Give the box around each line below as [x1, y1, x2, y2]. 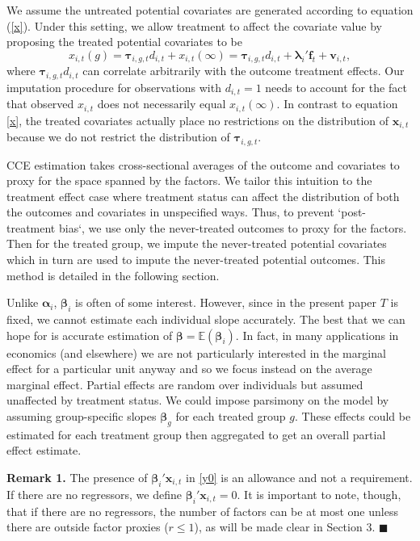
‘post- [338, 203, 367, 220]
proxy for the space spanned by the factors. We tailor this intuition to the [6, 172, 372, 189]
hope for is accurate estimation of [6, 326, 173, 343]
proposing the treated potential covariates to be [6, 33, 242, 50]
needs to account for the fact [265, 78, 407, 95]
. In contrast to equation [276, 95, 398, 112]
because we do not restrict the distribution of [6, 128, 230, 145]
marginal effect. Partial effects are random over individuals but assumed [6, 375, 363, 392]
